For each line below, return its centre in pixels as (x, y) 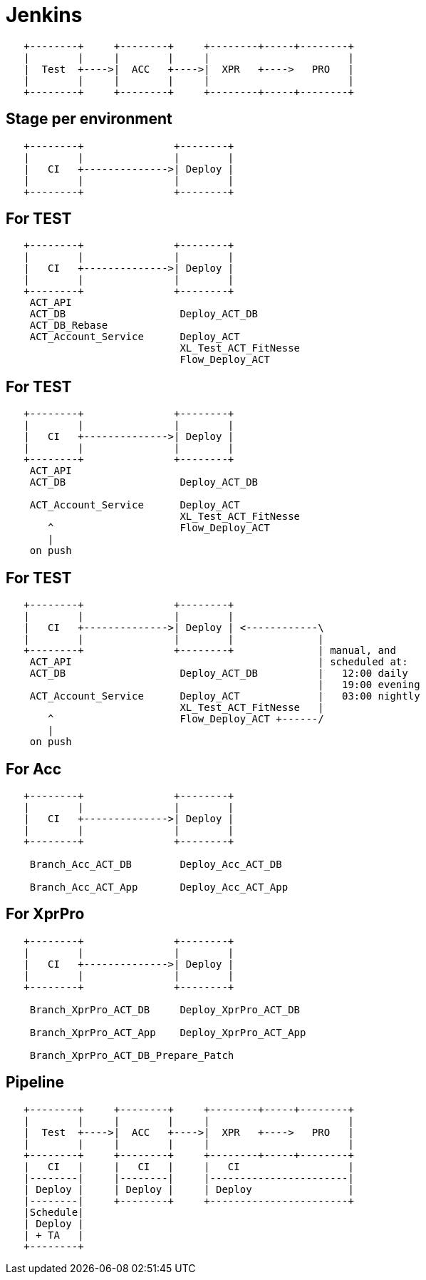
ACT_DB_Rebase (69, 326)
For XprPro (45, 914)
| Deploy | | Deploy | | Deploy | (189, 1189)
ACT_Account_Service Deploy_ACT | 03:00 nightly (225, 696)
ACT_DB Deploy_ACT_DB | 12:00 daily (219, 674)
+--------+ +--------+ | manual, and (210, 651)
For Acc (34, 769)
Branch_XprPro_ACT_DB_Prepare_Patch (132, 1055)
